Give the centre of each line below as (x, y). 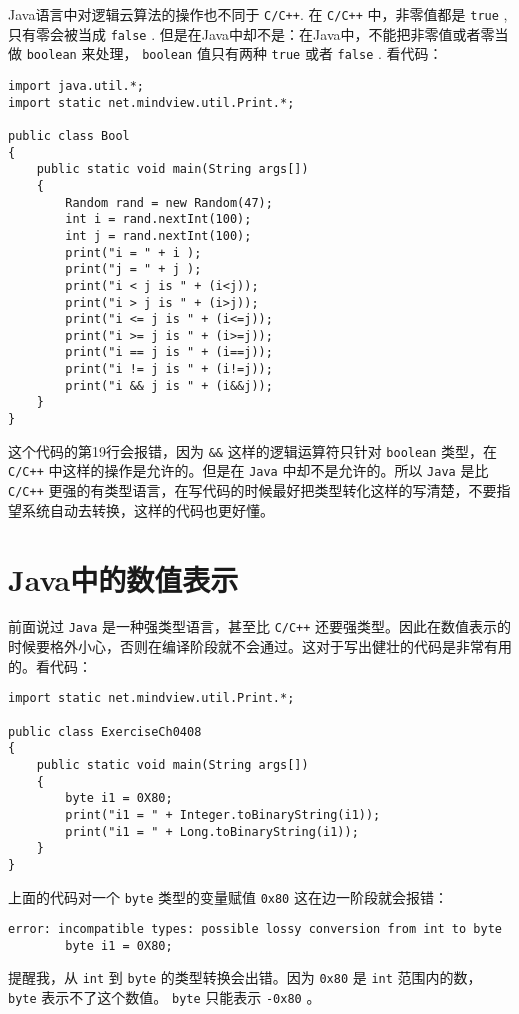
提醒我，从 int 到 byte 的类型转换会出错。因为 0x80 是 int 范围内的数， (245, 977)
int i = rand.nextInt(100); (158, 219)
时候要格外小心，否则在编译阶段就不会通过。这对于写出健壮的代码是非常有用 (260, 646)
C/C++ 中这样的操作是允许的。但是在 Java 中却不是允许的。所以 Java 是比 (248, 470)
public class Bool (69, 135)
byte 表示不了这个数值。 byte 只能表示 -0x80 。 (164, 997)
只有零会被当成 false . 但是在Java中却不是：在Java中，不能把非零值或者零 (251, 33)
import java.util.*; (76, 85)
